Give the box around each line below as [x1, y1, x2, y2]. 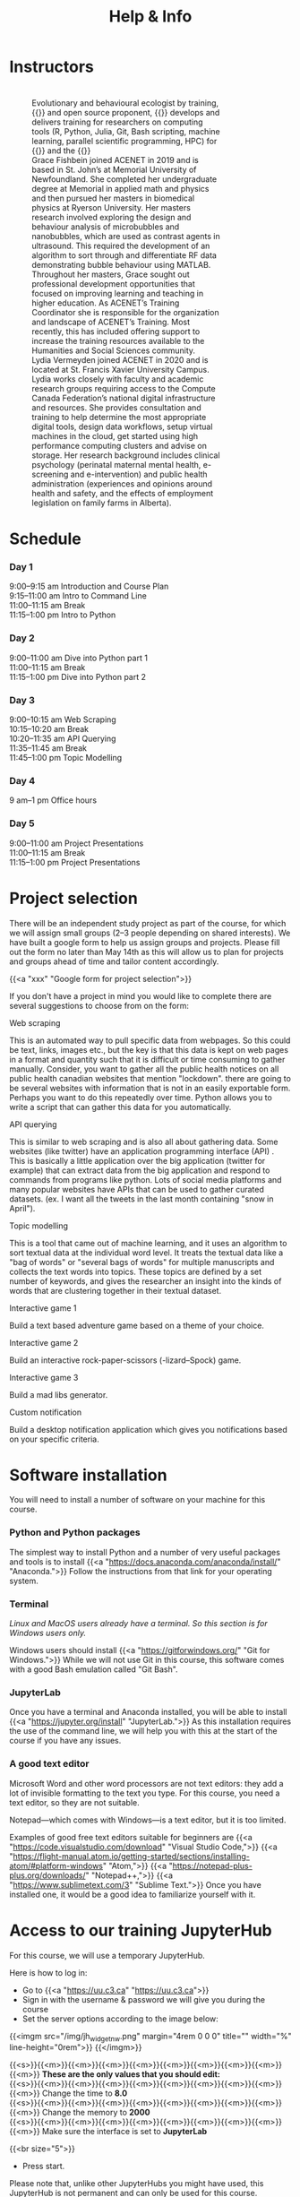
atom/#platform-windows [9, 1860, 103, 1871]
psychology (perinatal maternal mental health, [31, 459, 201, 470]
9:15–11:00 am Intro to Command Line [9, 590, 148, 601]
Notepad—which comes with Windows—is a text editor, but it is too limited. [9, 1814, 287, 1825]
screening [31, 469, 69, 479]
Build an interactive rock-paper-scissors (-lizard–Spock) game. [9, 1355, 242, 1366]
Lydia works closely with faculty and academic [31, 374, 204, 384]
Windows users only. [9, 1628, 87, 1639]
